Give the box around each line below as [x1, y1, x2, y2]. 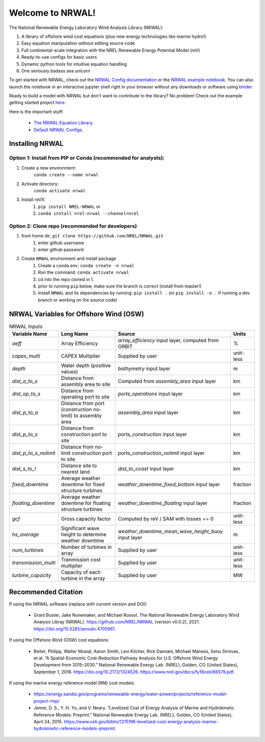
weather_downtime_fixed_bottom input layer [118, 481, 220, 488]
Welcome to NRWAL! [9, 7, 96, 18]
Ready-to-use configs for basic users [21, 54, 97, 60]
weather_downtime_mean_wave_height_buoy [118, 528, 223, 535]
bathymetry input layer [118, 365, 171, 372]
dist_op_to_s [12, 391, 41, 398]
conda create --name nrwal [33, 172, 99, 178]
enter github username [38, 240, 84, 246]
